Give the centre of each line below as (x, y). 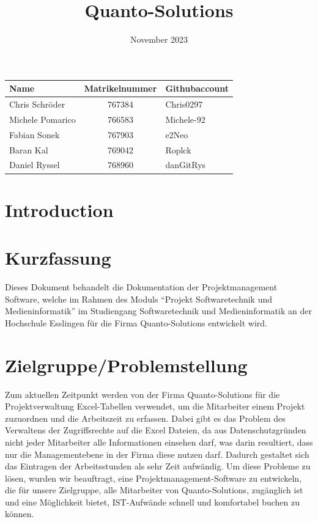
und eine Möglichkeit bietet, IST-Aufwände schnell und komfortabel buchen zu (152, 502)
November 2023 (159, 39)
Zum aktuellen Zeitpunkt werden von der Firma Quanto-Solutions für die (142, 394)
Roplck (178, 149)
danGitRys (186, 165)
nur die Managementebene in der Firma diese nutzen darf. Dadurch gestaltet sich (157, 454)
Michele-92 (185, 119)
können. (20, 514)
